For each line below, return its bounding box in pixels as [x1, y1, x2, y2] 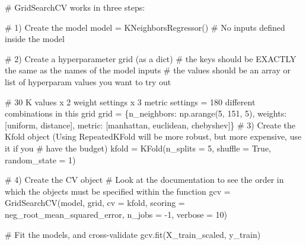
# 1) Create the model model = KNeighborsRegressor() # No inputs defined [5, 21, 285, 33]
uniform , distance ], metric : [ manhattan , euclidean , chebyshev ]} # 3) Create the [7, 118, 296, 131]
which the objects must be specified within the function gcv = [5, 185, 231, 197]
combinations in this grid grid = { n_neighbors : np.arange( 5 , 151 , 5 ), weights [5, 107, 285, 120]
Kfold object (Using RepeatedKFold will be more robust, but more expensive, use [5, 130, 302, 143]
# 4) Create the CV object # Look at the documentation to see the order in [5, 173, 284, 186]
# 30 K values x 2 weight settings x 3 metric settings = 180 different [5, 95, 256, 108]
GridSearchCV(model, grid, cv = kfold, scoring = [5, 196, 185, 209]
